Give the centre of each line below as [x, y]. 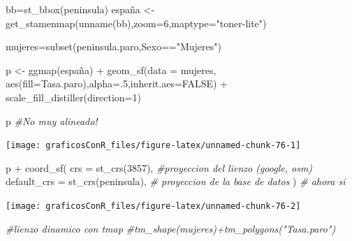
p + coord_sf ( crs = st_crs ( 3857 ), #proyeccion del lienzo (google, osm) [159, 167]
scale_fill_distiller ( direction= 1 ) [73, 97]
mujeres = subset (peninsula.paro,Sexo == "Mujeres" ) [113, 46]
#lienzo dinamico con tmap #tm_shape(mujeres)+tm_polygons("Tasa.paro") [171, 228]
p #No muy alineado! [52, 120]
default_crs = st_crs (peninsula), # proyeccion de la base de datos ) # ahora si [176, 181]
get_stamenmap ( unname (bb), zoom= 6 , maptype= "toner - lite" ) [136, 23]
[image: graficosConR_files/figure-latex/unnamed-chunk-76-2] [153, 206]
